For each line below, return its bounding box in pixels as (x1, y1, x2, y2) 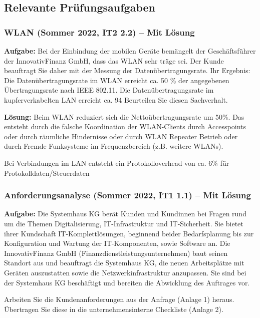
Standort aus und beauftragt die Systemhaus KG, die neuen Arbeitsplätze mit (4, 257, 244, 268)
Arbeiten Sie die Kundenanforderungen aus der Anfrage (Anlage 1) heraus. (4, 294, 234, 304)
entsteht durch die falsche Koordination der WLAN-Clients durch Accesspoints (4, 121, 246, 132)
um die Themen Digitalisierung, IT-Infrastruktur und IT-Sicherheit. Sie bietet (4, 218, 243, 228)
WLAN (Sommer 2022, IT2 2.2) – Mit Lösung (4, 26, 195, 38)
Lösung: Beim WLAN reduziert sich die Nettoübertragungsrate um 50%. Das (4, 111, 244, 122)
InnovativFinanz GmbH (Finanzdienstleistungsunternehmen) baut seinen (4, 247, 228, 258)
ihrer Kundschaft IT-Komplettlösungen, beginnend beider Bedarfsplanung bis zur (4, 228, 254, 238)
